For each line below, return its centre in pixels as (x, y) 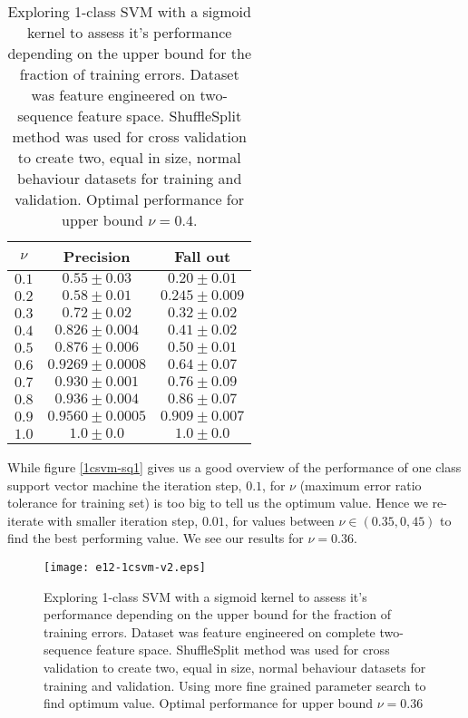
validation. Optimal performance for (129, 199)
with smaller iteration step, (123, 520)
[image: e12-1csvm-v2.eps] (125, 567)
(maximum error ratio (361, 485)
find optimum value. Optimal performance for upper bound (209, 703)
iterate (25, 520)
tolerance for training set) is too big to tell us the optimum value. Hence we (218, 503)
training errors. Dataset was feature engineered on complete (210, 631)
